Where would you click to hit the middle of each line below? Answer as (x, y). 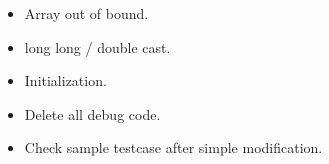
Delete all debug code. (92, 113)
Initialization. (65, 80)
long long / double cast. (97, 46)
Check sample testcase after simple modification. (173, 147)
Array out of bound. (86, 13)
